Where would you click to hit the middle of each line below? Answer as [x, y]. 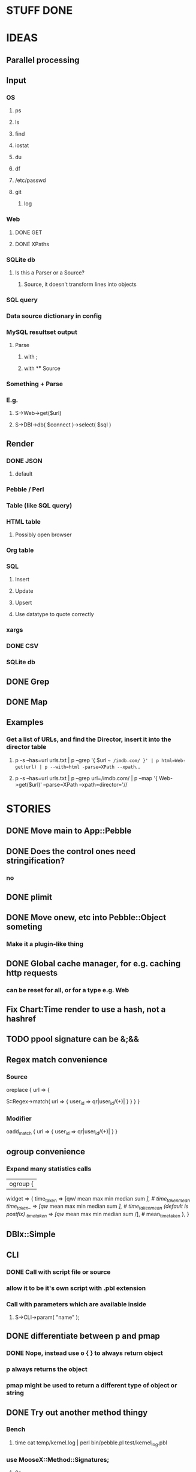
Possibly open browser [43, 535]
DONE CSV [22, 646]
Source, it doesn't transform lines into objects [80, 284]
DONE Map [27, 702]
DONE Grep [28, 681]
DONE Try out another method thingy [77, 1412]
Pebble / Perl [25, 489]
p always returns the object [47, 1369]
